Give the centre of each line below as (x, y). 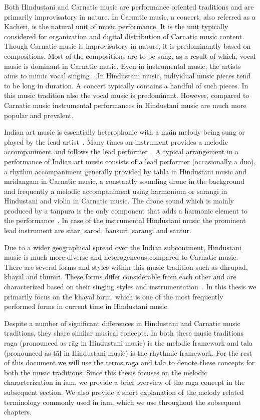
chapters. (18, 412)
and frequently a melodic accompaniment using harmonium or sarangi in (116, 191)
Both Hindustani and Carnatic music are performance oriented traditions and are (129, 7)
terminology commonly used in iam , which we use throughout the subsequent (123, 402)
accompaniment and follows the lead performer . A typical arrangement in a (121, 151)
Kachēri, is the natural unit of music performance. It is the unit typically (116, 26)
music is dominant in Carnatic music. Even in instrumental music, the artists (122, 66)
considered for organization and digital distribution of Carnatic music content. (124, 36)
